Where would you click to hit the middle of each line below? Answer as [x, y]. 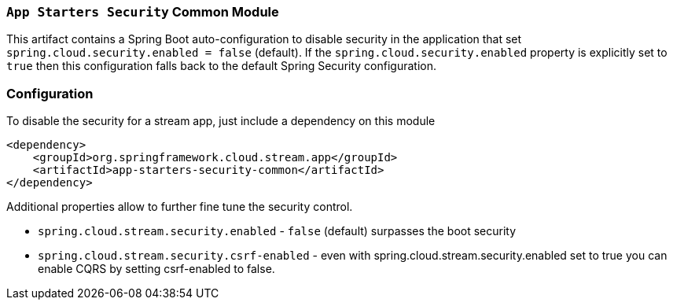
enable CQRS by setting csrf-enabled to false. [156, 269]
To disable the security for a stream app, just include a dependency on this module [221, 121]
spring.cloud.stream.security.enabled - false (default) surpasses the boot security [277, 231]
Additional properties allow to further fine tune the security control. [180, 207]
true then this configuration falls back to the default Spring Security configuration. [222, 66]
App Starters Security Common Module [143, 12]
